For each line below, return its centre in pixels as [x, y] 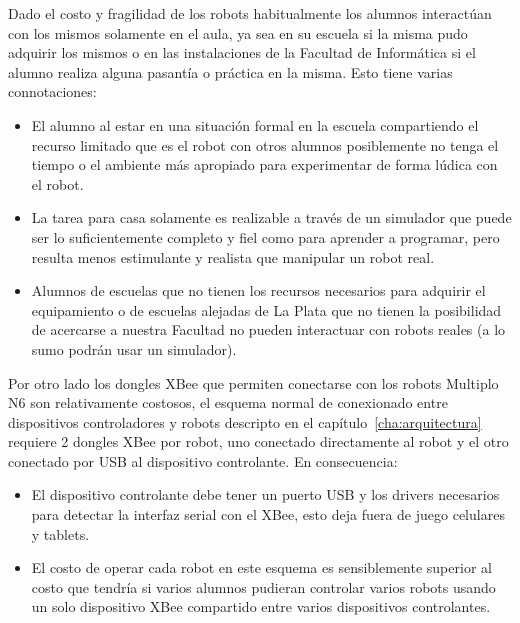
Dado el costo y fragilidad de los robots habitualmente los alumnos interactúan [250, 13]
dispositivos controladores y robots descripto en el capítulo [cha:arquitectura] [245, 421]
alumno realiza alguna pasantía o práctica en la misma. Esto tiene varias [230, 71]
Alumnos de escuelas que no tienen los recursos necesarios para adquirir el [258, 290]
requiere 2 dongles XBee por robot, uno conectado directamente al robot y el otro [258, 441]
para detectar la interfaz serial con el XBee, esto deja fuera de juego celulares [268, 514]
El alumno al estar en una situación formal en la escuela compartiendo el [255, 124]
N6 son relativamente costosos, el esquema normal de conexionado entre [228, 402]
